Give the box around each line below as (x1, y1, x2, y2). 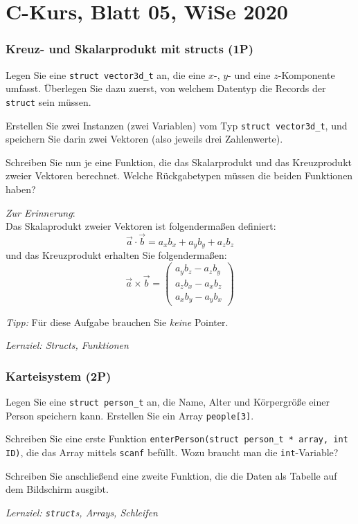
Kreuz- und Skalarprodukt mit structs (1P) (6, 40, 253, 57)
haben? (6, 181, 36, 196)
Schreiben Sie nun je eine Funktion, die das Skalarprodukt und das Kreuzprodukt (6, 154, 352, 169)
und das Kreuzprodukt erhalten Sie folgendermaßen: (6, 248, 227, 262)
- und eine (228, 67, 271, 82)
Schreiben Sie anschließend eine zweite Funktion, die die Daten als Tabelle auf (6, 468, 337, 482)
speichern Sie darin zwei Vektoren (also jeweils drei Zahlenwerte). (6, 132, 283, 146)
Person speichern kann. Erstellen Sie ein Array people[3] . (6, 408, 254, 422)
